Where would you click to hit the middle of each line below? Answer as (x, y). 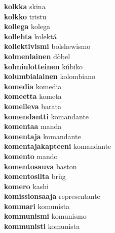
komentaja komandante (43, 136)
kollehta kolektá (30, 36)
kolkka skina (25, 6)
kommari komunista (37, 206)
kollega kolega (27, 26)
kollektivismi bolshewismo (47, 46)
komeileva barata (33, 106)
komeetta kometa (33, 96)
